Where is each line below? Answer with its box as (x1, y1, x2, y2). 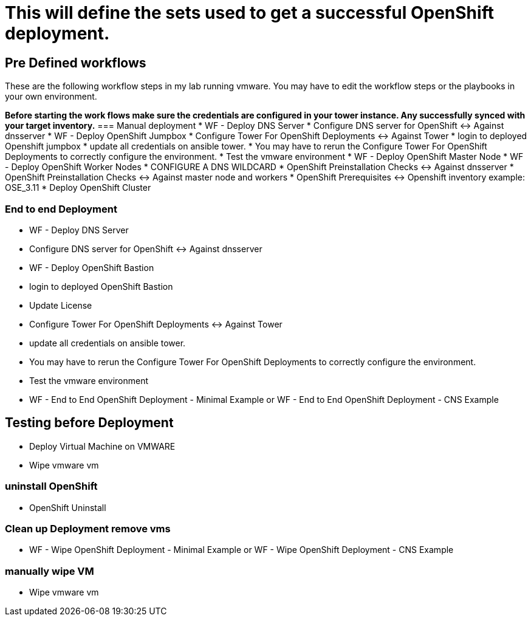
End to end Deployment (5, 202, 117, 215)
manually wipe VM (5, 564, 94, 577)
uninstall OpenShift (5, 480, 98, 493)
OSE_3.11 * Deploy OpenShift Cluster (5, 182, 151, 193)
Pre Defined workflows (5, 55, 146, 70)
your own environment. (5, 91, 97, 102)
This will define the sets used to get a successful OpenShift (5, 2, 494, 23)
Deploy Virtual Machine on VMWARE (29, 441, 176, 451)
